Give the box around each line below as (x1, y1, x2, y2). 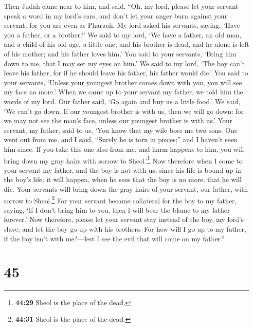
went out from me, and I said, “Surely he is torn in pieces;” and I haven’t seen (4, 134, 237, 145)
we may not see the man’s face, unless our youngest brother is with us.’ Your (4, 115, 233, 126)
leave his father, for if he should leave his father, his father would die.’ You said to (4, 68, 248, 78)
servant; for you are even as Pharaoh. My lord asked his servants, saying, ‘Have (4, 20, 240, 30)
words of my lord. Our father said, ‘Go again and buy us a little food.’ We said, (4, 96, 240, 106)
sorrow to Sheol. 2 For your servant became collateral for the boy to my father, (4, 194, 237, 205)
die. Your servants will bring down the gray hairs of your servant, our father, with (4, 183, 248, 194)
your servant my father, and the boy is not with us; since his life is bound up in (4, 164, 241, 175)
